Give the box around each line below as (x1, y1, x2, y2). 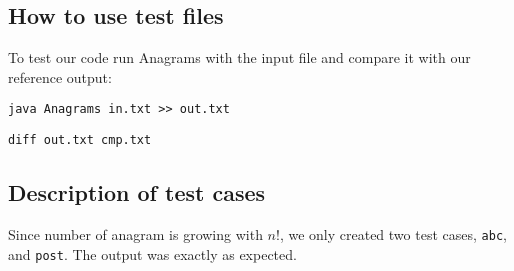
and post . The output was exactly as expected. (8, 243, 297, 264)
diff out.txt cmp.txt (8, 133, 152, 148)
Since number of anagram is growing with (8, 223, 263, 244)
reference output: (8, 66, 112, 87)
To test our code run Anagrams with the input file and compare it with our (8, 47, 471, 68)
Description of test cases (8, 177, 266, 208)
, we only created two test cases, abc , (279, 223, 507, 244)
